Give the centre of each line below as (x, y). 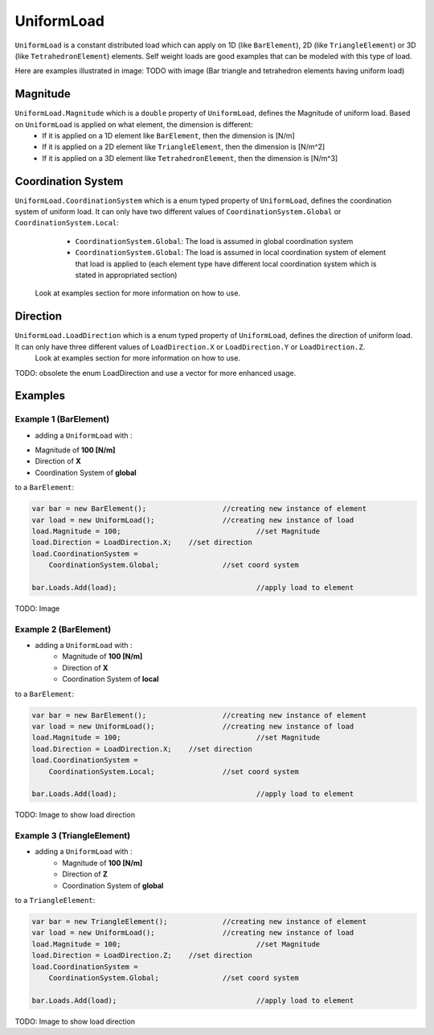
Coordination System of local (111, 679)
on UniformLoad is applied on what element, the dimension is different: (134, 124)
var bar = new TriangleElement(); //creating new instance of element (199, 922)
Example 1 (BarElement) (62, 419)
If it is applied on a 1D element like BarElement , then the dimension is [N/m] (168, 136)
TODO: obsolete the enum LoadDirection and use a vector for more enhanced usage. (156, 373)
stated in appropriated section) (126, 275)
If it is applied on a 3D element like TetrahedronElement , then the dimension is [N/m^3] (190, 158)
